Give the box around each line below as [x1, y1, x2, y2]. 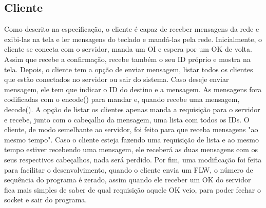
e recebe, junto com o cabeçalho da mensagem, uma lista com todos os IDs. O [4, 114, 250, 124]
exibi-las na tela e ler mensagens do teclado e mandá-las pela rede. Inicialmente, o [4, 33, 262, 44]
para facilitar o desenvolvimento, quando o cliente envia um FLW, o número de [4, 164, 253, 175]
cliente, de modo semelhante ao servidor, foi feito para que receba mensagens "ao [4, 124, 258, 135]
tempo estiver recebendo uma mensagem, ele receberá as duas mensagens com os [4, 144, 258, 155]
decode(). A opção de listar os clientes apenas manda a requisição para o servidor [4, 103, 260, 114]
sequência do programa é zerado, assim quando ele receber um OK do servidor [4, 174, 251, 185]
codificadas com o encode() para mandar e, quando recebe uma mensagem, [4, 94, 240, 105]
